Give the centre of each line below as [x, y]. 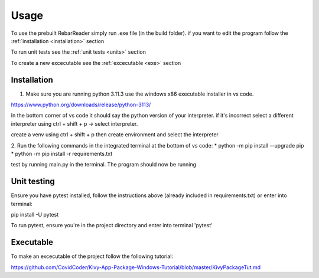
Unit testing [33, 181]
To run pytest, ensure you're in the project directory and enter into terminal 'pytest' [112, 225]
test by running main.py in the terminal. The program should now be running [104, 165]
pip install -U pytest [35, 215]
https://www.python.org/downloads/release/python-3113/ [81, 105]
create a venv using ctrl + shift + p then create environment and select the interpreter [115, 135]
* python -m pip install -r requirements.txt [62, 153]
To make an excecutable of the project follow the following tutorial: [92, 256]
